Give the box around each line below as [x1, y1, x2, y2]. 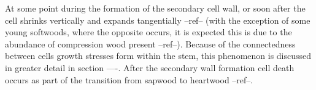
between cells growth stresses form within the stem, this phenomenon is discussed [5, 49, 312, 62]
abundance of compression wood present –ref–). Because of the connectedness [5, 37, 296, 50]
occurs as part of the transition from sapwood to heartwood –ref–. [5, 73, 253, 86]
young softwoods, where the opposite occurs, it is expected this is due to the [5, 26, 292, 38]
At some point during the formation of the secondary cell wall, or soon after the [5, 2, 306, 14]
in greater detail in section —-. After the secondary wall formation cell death [5, 61, 295, 74]
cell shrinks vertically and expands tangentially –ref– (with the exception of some [5, 13, 310, 26]
